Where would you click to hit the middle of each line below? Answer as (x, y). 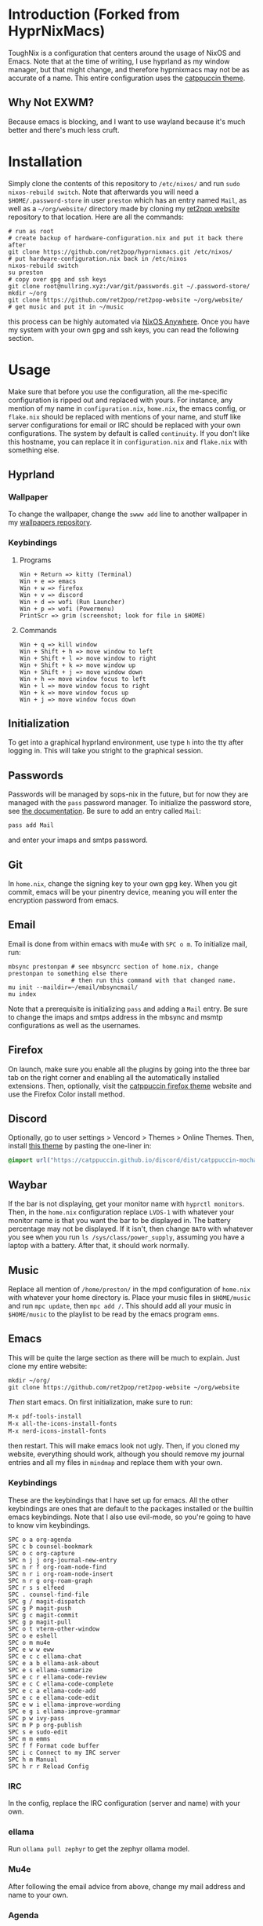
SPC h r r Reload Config (49, 1766)
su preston (26, 273)
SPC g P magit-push (40, 1608)
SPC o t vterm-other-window (54, 1629)
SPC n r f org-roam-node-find (58, 1567)
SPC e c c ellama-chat (45, 1656)
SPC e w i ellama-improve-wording (65, 1704)
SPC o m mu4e (29, 1642)
